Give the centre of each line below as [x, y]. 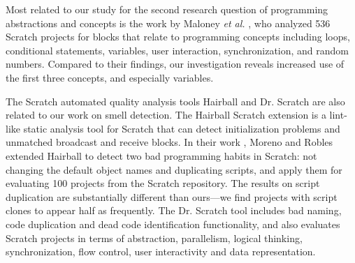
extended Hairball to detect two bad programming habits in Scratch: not [161, 155]
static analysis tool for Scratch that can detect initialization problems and [182, 128]
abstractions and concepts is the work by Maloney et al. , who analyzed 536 [168, 23]
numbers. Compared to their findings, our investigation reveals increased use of [175, 64]
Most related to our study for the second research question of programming [167, 9]
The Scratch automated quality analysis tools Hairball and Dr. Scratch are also [175, 101]
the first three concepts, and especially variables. [110, 77]
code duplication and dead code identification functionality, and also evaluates [173, 224]
